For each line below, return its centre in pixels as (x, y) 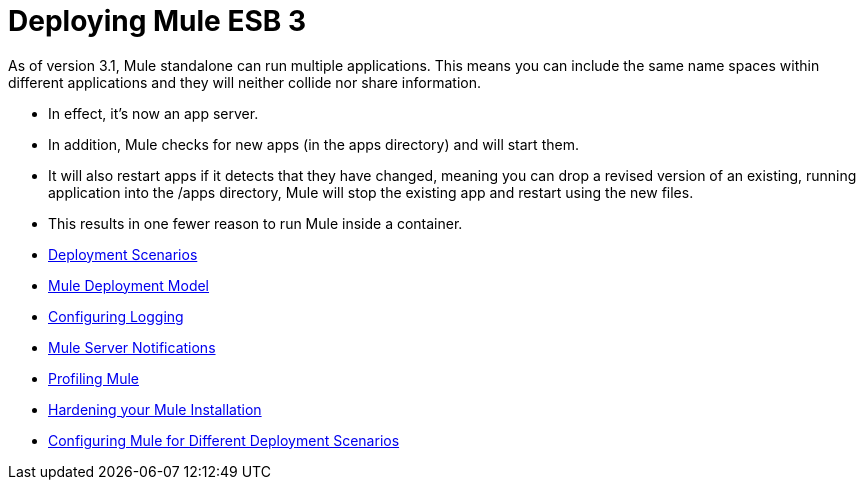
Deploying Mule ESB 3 (157, 21)
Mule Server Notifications (132, 347)
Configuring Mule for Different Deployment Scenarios (224, 440)
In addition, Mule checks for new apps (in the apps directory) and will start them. (313, 144)
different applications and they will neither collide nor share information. (244, 82)
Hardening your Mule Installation (155, 409)
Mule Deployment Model (129, 285)
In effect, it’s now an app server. (153, 113)
